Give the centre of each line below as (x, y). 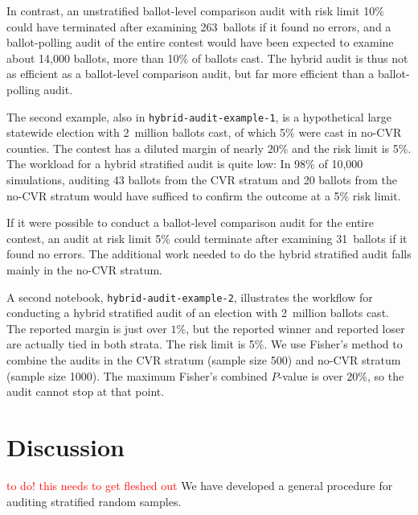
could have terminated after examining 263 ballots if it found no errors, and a (199, 26)
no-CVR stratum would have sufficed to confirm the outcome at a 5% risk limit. (204, 195)
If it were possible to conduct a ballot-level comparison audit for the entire (190, 222)
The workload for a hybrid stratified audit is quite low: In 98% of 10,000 (185, 164)
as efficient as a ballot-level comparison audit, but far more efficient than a (191, 74)
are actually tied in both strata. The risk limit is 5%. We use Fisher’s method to (205, 344)
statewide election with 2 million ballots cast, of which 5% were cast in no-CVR (204, 132)
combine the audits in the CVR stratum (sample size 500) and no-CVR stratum (204, 360)
